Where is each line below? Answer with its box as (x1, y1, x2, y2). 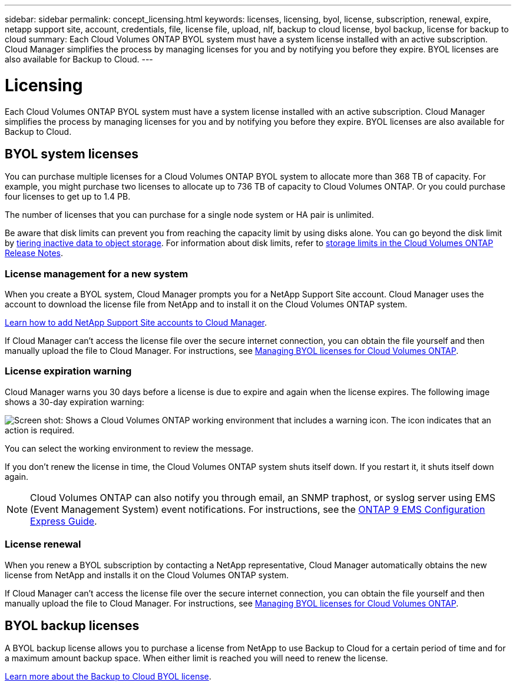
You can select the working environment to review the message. (5, 443, 254, 453)
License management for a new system (5, 267, 188, 280)
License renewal (5, 538, 81, 551)
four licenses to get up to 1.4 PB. (5, 191, 131, 202)
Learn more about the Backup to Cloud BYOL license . (5, 671, 211, 682)
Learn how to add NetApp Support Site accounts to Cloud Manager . (5, 317, 267, 328)
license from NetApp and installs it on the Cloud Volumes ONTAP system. (5, 569, 289, 580)
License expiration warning (5, 365, 132, 377)
